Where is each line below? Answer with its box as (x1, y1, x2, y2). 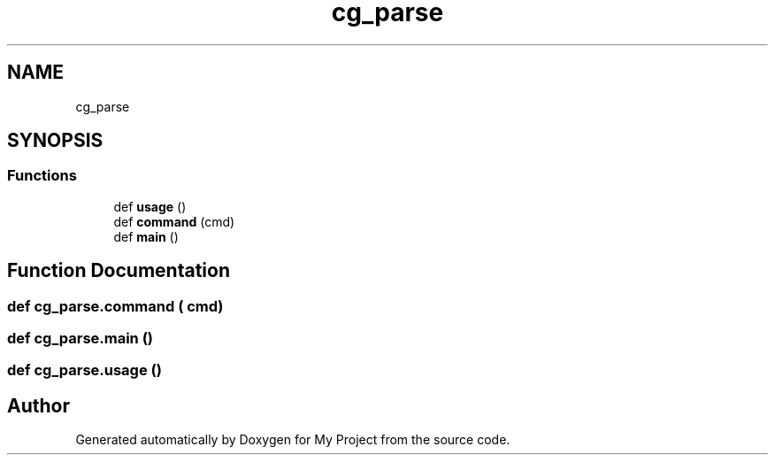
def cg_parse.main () (7, 329, 154, 348)
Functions (7, 166, 77, 185)
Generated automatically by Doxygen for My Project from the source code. (75, 432, 510, 448)
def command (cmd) (113, 213, 235, 229)
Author (7, 394, 70, 417)
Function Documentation (7, 259, 230, 282)
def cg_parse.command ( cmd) (7, 296, 224, 315)
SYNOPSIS (7, 129, 104, 152)
